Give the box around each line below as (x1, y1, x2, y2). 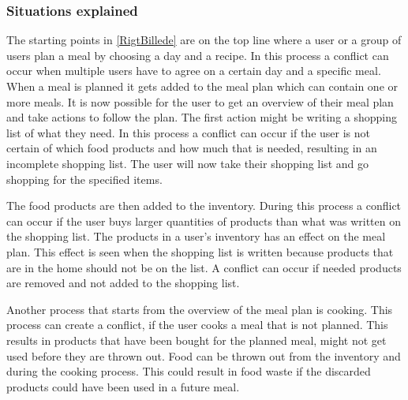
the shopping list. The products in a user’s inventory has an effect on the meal (6, 228, 386, 245)
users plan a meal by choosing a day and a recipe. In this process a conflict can (6, 47, 389, 63)
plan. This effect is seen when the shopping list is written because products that (6, 243, 394, 260)
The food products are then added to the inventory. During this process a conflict (6, 197, 402, 214)
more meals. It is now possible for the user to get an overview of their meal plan (6, 93, 394, 110)
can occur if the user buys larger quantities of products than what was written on (6, 212, 401, 229)
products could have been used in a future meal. (6, 378, 240, 394)
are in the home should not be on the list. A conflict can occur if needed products (6, 259, 402, 275)
